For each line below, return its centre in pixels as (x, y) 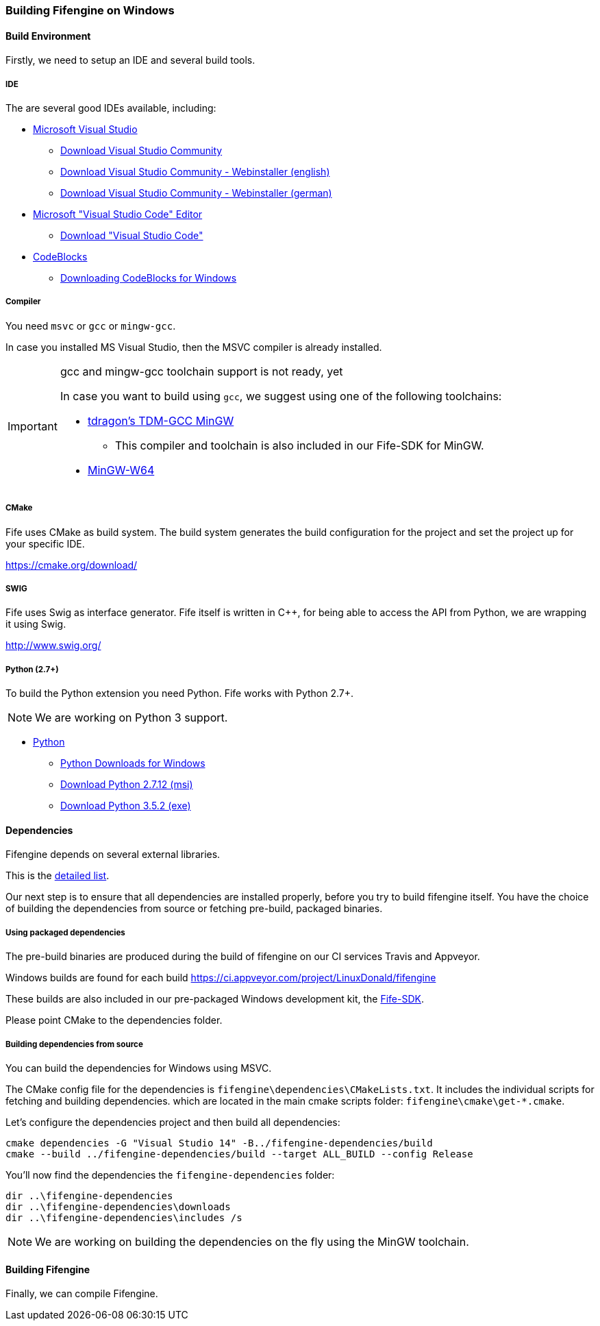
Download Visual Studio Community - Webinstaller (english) (195, 172)
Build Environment (48, 36)
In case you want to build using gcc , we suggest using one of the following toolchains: (281, 396)
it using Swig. (36, 624)
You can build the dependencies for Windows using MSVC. (139, 1068)
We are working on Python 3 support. (132, 718)
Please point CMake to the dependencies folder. (114, 1020)
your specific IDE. (45, 543)
